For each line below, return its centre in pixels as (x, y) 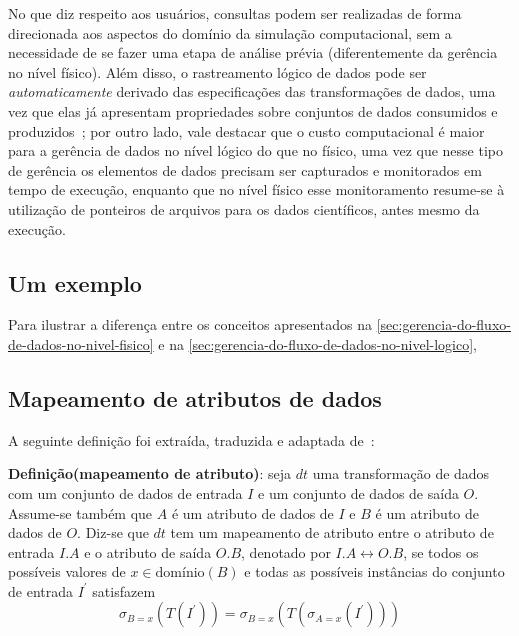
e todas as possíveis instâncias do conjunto (374, 571)
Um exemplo (75, 282)
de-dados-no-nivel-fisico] (81, 343)
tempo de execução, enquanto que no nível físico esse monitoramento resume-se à (256, 189)
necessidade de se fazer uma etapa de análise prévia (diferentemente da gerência (253, 52)
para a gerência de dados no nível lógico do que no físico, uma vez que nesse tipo (256, 150)
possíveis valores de (67, 571)
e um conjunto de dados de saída (358, 492)
